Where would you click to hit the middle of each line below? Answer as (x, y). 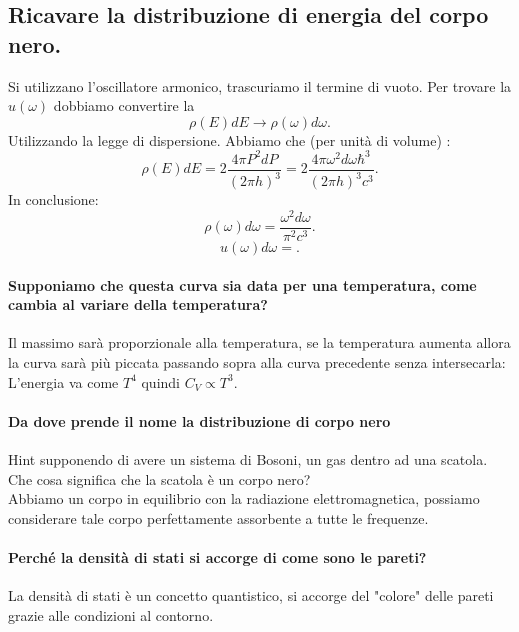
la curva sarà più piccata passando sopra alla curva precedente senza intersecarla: (257, 362)
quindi (161, 381)
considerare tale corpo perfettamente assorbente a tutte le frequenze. (218, 517)
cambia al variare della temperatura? (138, 304)
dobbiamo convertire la (124, 105)
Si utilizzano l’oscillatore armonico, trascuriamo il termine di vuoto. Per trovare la (260, 85)
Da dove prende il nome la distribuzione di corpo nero (199, 420)
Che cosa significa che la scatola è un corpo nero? (159, 478)
